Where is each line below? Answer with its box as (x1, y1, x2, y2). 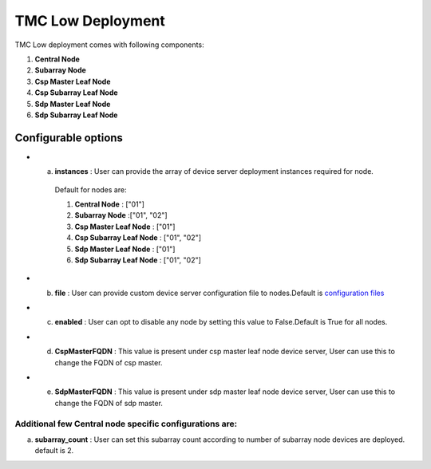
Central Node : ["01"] (74, 199, 145, 209)
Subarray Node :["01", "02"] (74, 211, 168, 220)
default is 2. (34, 446, 74, 455)
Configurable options (14, 131, 124, 144)
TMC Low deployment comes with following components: (14, 40, 204, 49)
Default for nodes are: (54, 184, 127, 195)
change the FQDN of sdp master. (54, 398, 164, 408)
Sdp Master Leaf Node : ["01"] (74, 244, 176, 254)
